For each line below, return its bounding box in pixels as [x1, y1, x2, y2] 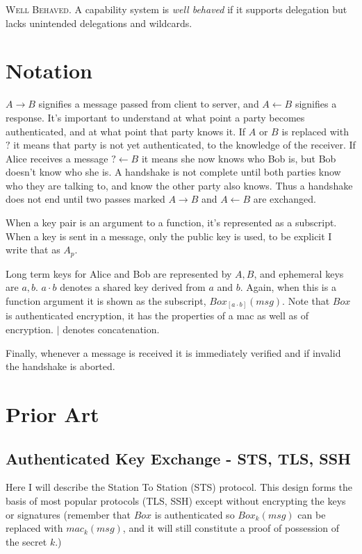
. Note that [282, 293, 330, 308]
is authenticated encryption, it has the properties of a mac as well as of [6, 308, 309, 323]
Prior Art [6, 399, 99, 428]
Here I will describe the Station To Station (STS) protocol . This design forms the [6, 480, 353, 494]
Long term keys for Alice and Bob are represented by [6, 266, 232, 280]
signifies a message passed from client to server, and [38, 96, 259, 111]
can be [297, 507, 326, 521]
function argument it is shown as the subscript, [6, 293, 206, 308]
